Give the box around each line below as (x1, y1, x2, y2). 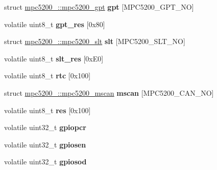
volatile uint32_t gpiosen (4, 139, 86, 150)
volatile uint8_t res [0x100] (4, 104, 91, 115)
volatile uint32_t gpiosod (4, 156, 87, 167)
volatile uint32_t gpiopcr (4, 122, 86, 133)
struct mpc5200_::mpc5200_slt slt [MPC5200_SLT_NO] (4, 36, 185, 47)
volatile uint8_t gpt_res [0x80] (4, 18, 105, 29)
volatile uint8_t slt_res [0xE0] (4, 53, 104, 63)
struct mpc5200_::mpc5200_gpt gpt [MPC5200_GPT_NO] (4, 2, 194, 12)
